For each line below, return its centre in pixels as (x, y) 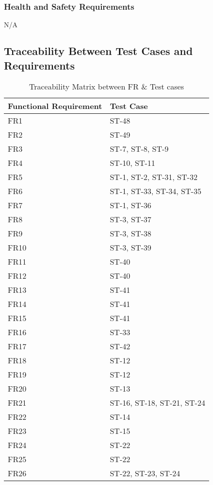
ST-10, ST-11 (132, 163)
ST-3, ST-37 (131, 219)
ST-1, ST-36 (131, 205)
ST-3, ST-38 (131, 234)
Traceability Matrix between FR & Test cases (106, 87)
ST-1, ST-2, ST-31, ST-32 (154, 177)
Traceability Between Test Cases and (98, 51)
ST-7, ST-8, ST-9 (139, 149)
